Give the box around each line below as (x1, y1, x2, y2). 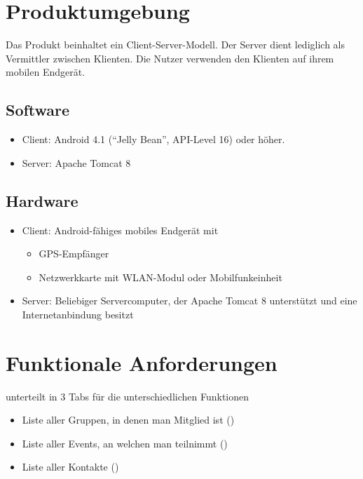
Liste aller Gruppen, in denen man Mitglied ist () (22, 412, 235, 427)
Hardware (6, 189, 78, 211)
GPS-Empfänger (39, 246, 109, 261)
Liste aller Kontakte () (22, 459, 119, 474)
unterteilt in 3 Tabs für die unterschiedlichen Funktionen (6, 389, 249, 403)
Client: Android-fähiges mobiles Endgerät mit (22, 222, 219, 237)
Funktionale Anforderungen (6, 348, 278, 377)
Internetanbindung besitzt (22, 306, 134, 321)
